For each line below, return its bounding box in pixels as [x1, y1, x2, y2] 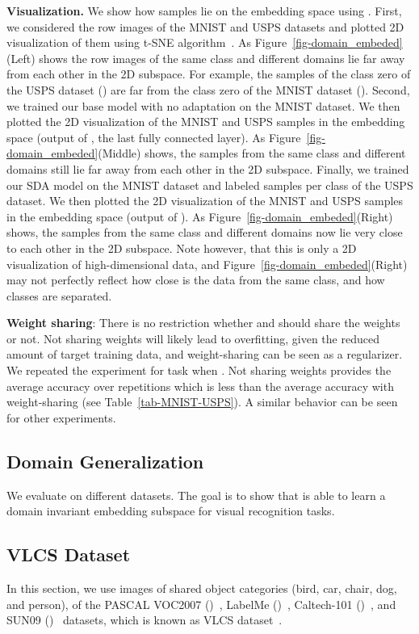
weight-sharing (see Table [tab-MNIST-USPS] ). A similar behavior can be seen [6, 393, 398, 410]
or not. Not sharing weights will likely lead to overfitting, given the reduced [6, 330, 379, 346]
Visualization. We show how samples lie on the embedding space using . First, [6, 2, 402, 19]
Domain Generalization [6, 448, 204, 473]
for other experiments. [6, 409, 116, 426]
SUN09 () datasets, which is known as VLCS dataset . [6, 611, 283, 628]
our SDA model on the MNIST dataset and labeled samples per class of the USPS [6, 176, 413, 193]
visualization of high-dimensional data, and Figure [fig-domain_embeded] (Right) [6, 255, 408, 272]
